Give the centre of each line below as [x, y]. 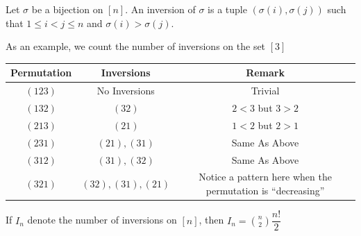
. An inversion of [160, 9]
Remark [265, 73]
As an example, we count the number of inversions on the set [136, 46]
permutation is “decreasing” [265, 190]
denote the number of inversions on [102, 220]
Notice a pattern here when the [265, 177]
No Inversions [126, 91]
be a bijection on [67, 9]
